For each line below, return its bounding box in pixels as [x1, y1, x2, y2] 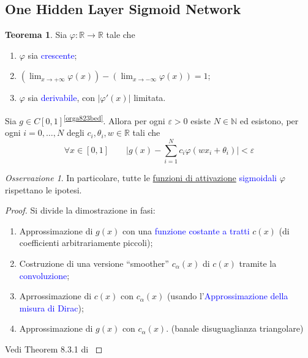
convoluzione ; [19, 269, 70, 282]
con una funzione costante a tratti [122, 224, 250, 237]
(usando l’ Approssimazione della [167, 289, 288, 302]
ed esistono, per [239, 114, 299, 127]
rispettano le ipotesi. [5, 183, 82, 196]
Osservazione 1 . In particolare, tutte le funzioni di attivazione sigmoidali [5, 171, 277, 184]
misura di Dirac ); [19, 301, 84, 314]
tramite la [239, 256, 277, 269]
